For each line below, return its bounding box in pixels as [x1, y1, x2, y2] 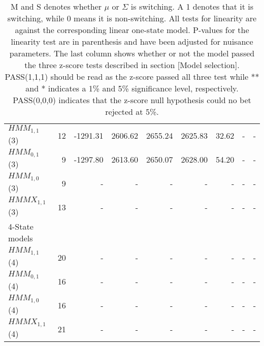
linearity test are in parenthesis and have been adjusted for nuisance [11, 36, 253, 47]
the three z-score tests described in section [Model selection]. [24, 59, 240, 71]
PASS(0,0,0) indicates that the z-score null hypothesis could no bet [13, 94, 251, 106]
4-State [8, 220, 34, 232]
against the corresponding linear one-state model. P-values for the [15, 24, 249, 36]
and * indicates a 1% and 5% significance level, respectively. [25, 82, 239, 94]
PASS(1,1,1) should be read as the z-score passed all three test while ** [5, 71, 259, 82]
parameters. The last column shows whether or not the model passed [9, 47, 255, 59]
